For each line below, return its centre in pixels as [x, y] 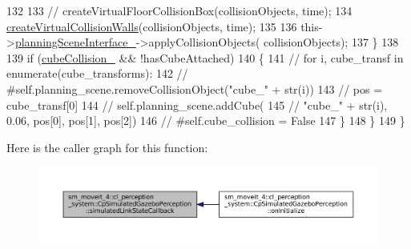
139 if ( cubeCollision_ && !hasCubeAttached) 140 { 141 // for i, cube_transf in [205, 57]
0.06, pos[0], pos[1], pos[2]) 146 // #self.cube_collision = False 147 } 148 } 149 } [206, 120]
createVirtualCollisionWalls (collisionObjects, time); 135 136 [152, 26]
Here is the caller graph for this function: [107, 147]
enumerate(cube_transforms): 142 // [97, 73]
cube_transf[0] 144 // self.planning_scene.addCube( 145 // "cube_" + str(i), [197, 104]
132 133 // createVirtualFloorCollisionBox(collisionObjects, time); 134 [179, 10]
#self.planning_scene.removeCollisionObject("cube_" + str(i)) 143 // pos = [195, 88]
